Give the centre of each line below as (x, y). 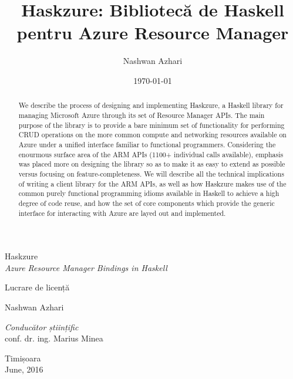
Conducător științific (42, 326)
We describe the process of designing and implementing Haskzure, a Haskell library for (151, 105)
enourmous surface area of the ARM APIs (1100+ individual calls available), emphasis (151, 154)
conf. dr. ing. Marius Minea (54, 338)
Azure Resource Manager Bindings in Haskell (86, 267)
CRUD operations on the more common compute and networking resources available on (152, 135)
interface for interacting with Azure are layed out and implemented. (122, 213)
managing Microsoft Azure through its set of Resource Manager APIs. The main (142, 115)
